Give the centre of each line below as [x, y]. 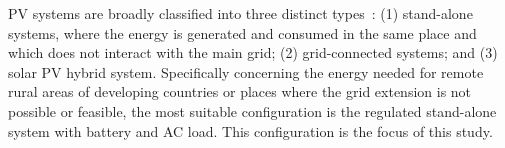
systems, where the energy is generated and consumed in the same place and [242, 32]
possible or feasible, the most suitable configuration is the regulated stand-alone [252, 110]
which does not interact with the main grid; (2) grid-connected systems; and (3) [253, 52]
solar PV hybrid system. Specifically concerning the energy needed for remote [246, 71]
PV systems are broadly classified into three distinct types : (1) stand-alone [240, 13]
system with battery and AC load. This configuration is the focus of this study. [250, 130]
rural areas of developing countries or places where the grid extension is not [240, 91]
